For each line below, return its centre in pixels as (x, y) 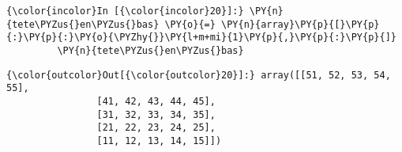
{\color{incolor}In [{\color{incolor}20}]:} (125, 11)
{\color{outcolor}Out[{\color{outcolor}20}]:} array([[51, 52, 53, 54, (199, 75)
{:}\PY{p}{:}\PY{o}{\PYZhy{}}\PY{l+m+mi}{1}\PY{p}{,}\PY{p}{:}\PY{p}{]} (201, 38)
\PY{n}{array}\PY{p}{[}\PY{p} (301, 24)
